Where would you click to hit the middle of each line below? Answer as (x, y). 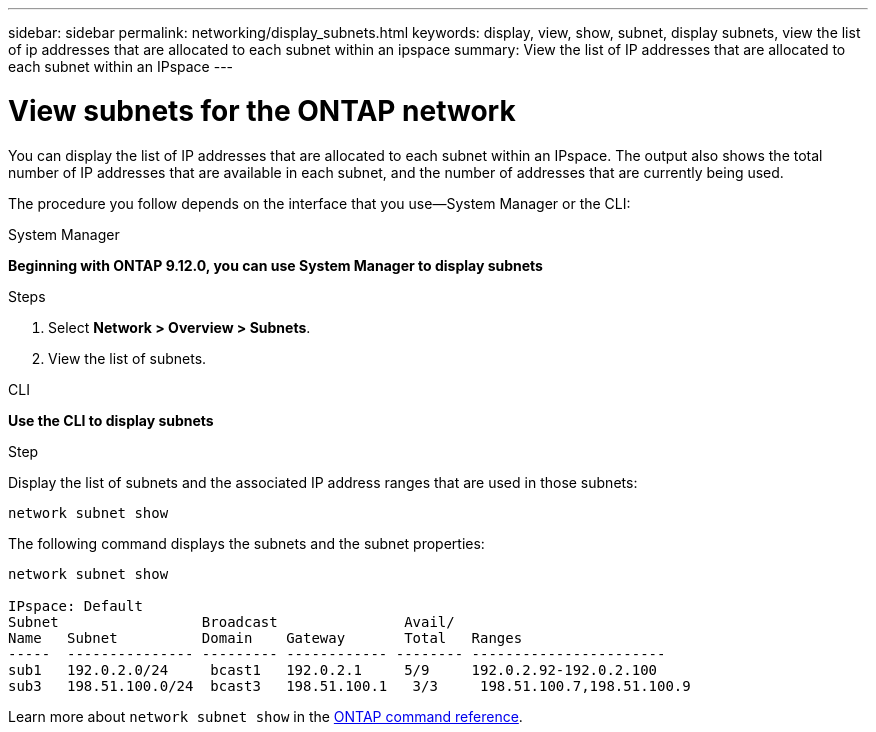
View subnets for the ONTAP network (262, 110)
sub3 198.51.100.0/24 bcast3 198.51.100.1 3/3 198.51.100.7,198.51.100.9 (349, 685)
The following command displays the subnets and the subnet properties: (246, 543)
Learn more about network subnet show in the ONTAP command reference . (265, 716)
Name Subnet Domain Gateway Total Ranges (265, 637)
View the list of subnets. (127, 358)
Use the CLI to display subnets (111, 420)
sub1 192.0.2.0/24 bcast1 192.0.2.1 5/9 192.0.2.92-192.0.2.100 (333, 669)
